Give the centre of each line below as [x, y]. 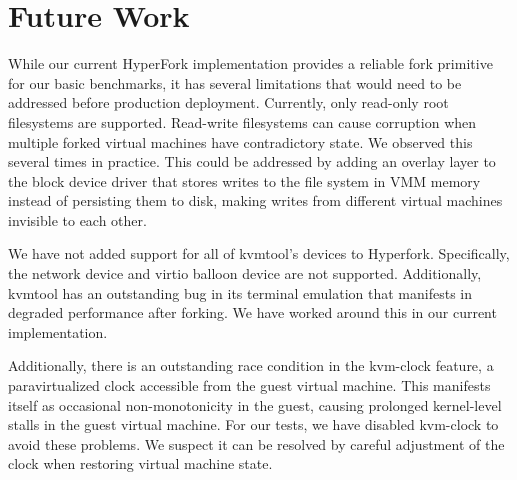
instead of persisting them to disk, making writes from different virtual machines [255, 200]
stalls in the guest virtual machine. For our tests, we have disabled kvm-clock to [253, 424]
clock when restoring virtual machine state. [140, 463]
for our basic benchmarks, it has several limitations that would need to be [235, 82]
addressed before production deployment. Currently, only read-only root [228, 102]
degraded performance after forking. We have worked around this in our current [252, 312]
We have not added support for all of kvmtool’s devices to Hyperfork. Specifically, [259, 253]
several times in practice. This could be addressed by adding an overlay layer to [252, 161]
